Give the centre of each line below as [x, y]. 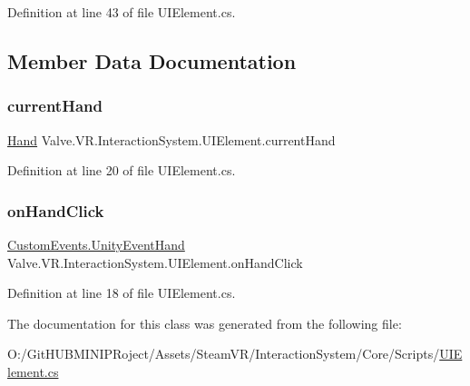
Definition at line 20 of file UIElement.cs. [122, 170]
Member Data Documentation [152, 60]
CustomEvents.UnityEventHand [96, 244]
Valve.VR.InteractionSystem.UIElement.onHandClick [155, 262]
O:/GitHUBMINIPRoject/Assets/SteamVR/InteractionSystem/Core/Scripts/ [224, 354]
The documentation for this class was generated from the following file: [205, 323]
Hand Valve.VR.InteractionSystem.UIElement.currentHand [171, 139]
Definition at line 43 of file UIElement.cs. [122, 12]
